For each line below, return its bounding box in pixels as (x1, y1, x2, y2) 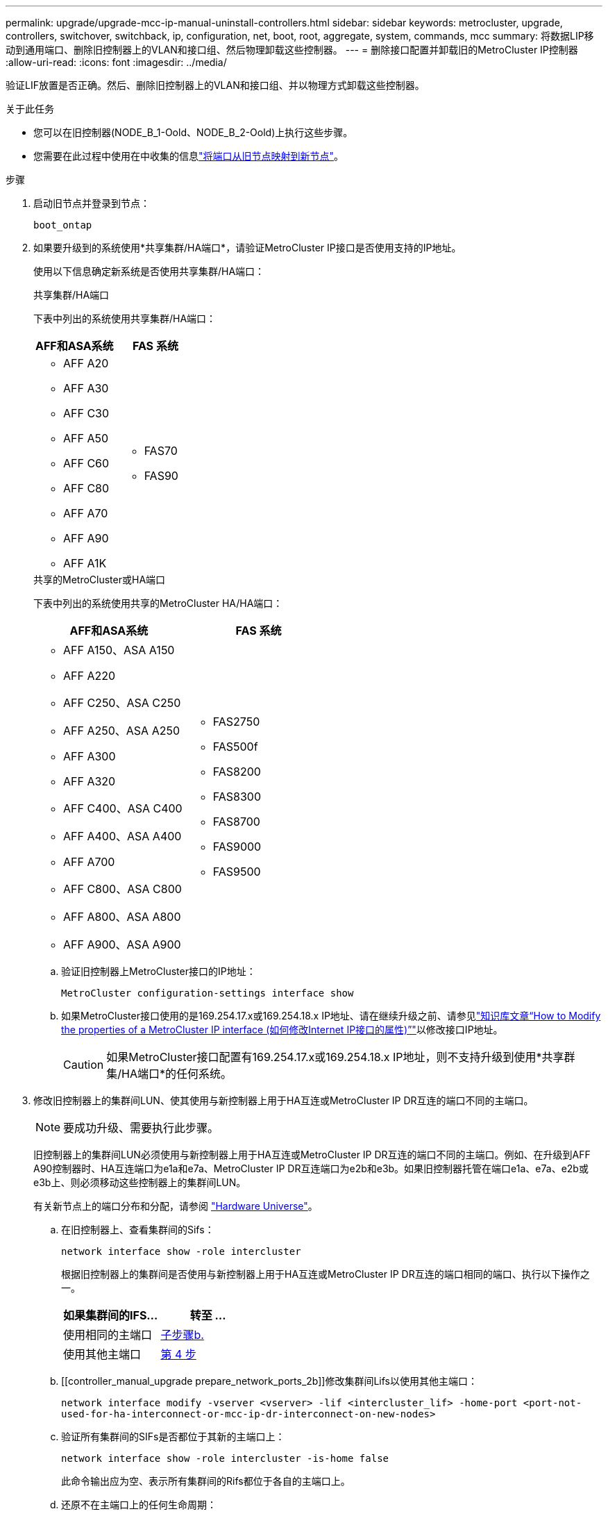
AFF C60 (63, 456, 110, 470)
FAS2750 (212, 715, 260, 728)
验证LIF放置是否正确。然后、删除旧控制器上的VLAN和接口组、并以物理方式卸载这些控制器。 (6, 79, 425, 91)
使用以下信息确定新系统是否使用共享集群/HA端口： (33, 265, 265, 277)
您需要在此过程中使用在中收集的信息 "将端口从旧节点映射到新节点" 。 (33, 150, 344, 162)
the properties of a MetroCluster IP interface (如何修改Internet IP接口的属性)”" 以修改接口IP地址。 (61, 1024, 503, 1035)
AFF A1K (63, 556, 107, 570)
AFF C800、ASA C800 (63, 882, 182, 896)
